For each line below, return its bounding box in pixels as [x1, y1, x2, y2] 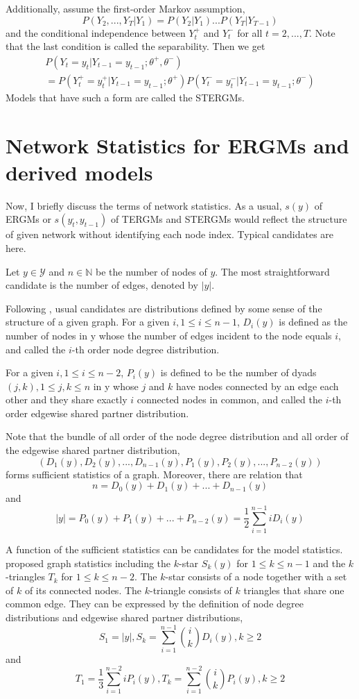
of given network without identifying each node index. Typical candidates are [6, 227, 334, 242]
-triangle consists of [150, 582, 232, 597]
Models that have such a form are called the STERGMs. [6, 90, 245, 104]
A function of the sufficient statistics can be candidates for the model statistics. [6, 541, 343, 556]
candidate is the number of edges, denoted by [6, 278, 198, 292]
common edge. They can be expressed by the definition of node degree [6, 596, 304, 611]
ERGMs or [6, 212, 51, 226]
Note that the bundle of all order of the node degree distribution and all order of [6, 429, 349, 444]
